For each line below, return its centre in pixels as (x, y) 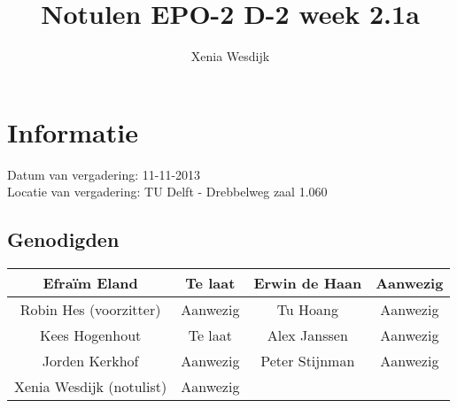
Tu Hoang (307, 310)
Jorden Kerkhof (90, 361)
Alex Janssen (307, 335)
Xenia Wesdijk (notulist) (91, 387)
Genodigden (63, 239)
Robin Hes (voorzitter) (90, 310)
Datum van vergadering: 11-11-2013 (104, 174)
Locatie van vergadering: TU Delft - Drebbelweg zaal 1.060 (167, 192)
